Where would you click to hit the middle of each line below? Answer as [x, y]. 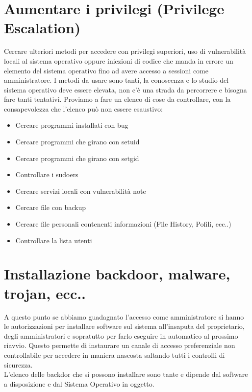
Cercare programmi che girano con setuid [77, 142]
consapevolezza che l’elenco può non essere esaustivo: [83, 108]
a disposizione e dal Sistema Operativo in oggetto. [79, 383]
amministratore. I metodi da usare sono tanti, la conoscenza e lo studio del [116, 80]
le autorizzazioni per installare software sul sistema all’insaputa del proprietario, [124, 326]
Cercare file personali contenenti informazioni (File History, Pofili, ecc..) [123, 224]
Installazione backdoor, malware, [117, 274]
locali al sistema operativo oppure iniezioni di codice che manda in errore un [119, 60]
